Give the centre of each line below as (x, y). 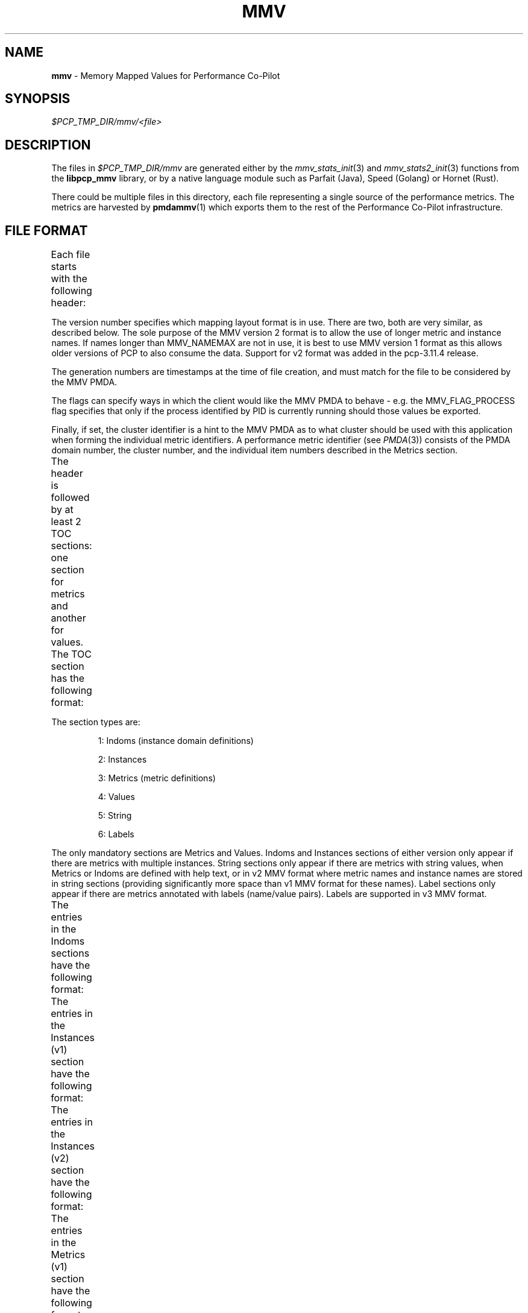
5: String (115, 816)
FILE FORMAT (46, 230)
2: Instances (122, 760)
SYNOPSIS (38, 99)
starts (64, 267)
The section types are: (96, 722)
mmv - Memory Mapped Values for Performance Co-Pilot (166, 75)
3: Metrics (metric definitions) (157, 778)
